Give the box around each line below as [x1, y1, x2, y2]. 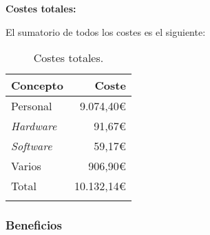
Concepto [11, 77, 63, 94]
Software [11, 138, 52, 154]
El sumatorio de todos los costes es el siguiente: [6, 24, 206, 39]
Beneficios [6, 216, 62, 234]
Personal [11, 98, 52, 114]
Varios [11, 158, 41, 174]
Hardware [11, 118, 57, 134]
